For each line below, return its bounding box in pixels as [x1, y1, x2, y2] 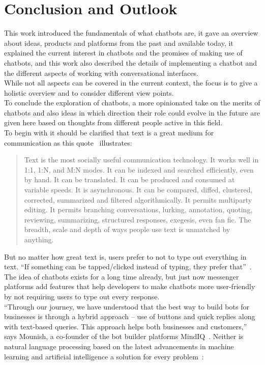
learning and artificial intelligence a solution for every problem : [4, 351, 204, 361]
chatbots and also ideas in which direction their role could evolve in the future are [4, 107, 260, 118]
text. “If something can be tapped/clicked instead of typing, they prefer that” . [4, 261, 252, 272]
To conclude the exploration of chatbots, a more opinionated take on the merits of [4, 97, 260, 108]
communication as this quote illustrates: [4, 137, 132, 148]
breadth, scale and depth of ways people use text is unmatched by [24, 224, 230, 235]
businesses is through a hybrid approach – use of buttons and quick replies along [4, 311, 255, 322]
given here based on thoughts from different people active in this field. [4, 117, 223, 128]
